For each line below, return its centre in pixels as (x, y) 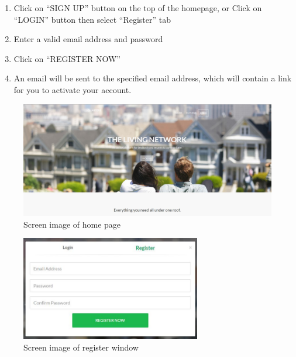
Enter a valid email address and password (88, 39)
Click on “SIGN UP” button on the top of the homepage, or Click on (138, 8)
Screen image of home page (72, 224)
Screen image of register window (81, 347)
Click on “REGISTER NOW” (67, 58)
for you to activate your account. (73, 89)
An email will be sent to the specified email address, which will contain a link (153, 78)
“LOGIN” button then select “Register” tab (92, 19)
